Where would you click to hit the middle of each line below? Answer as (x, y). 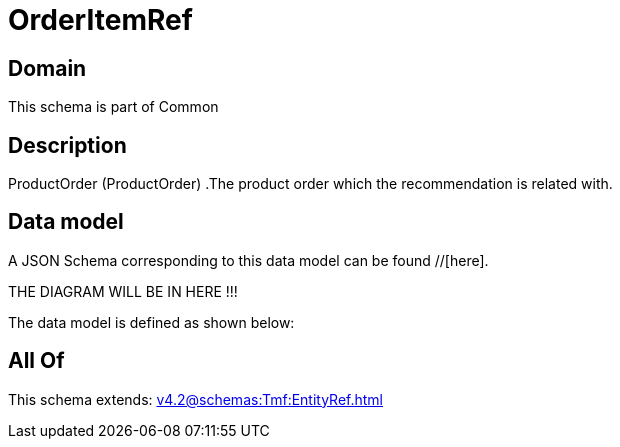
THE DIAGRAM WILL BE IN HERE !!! (123, 291)
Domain (47, 68)
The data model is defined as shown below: (151, 322)
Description (67, 145)
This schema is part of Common (113, 107)
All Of (36, 361)
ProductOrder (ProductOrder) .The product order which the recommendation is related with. (310, 184)
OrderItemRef (100, 20)
